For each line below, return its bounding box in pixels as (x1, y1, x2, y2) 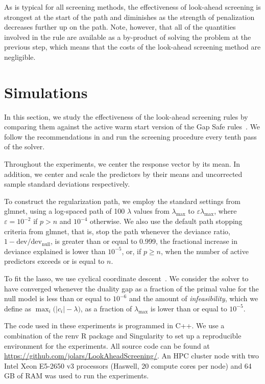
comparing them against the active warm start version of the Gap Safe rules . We (4, 121, 260, 132)
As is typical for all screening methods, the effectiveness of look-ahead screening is (4, 2, 261, 12)
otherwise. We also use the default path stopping (89, 216, 243, 227)
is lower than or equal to (150, 303, 227, 313)
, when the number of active (160, 245, 249, 256)
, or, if (122, 245, 141, 256)
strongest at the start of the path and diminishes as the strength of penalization (4, 11, 255, 22)
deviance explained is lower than (4, 245, 106, 256)
